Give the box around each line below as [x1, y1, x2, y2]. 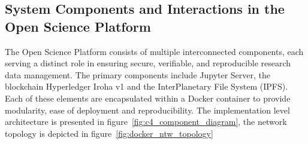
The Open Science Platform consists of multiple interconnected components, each [5, 45, 304, 57]
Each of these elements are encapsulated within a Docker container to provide [5, 91, 291, 104]
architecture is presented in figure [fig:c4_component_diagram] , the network [5, 115, 287, 128]
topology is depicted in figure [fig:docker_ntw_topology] [5, 127, 213, 139]
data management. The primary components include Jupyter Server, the [5, 68, 271, 81]
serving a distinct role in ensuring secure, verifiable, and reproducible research [5, 57, 291, 69]
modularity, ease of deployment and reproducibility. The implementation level [5, 103, 290, 116]
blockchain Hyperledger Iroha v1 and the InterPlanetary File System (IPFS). [5, 80, 288, 93]
